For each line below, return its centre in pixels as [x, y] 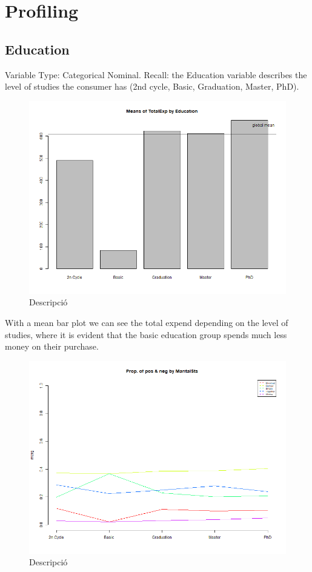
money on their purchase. [52, 346]
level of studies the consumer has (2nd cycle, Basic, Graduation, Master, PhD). [152, 86]
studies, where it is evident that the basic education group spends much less [146, 334]
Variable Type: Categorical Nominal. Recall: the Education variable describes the [156, 74]
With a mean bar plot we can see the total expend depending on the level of [147, 322]
